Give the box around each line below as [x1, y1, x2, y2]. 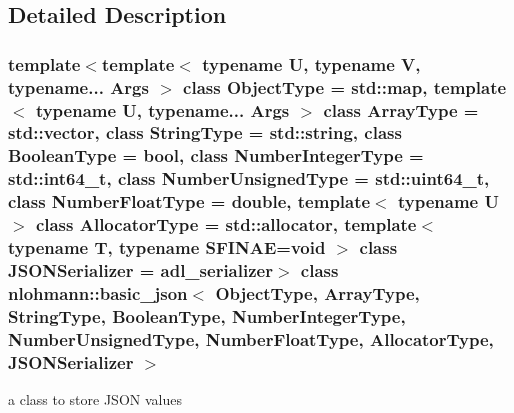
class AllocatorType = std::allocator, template [35, 212, 417, 237]
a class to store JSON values [8, 388, 182, 409]
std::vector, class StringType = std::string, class [8, 120, 402, 145]
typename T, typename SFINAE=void [8, 235, 326, 260]
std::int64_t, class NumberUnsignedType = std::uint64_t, [8, 166, 490, 191]
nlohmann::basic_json [8, 280, 188, 305]
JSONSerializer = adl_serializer [8, 258, 273, 282]
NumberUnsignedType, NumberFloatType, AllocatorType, [8, 326, 494, 351]
